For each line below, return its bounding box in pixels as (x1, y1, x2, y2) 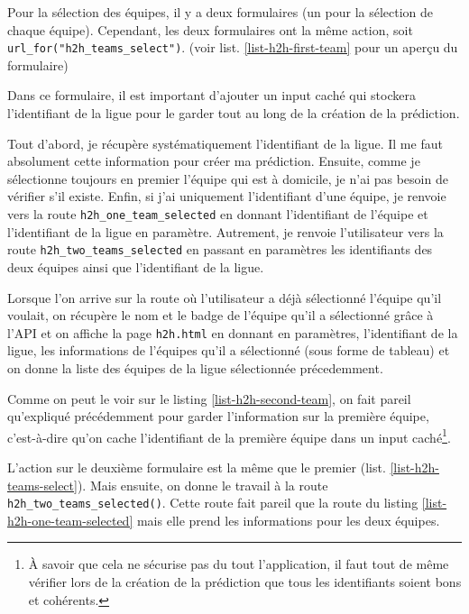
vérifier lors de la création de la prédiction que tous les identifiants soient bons (28, 573, 462, 591)
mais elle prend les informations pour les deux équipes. (136, 510, 440, 529)
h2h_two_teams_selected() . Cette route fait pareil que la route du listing (7, 493, 418, 512)
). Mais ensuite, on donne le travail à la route (77, 475, 328, 494)
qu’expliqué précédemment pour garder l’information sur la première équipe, (7, 407, 429, 426)
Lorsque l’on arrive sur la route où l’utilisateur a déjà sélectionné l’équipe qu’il (7, 288, 442, 307)
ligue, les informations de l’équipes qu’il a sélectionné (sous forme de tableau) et (7, 341, 450, 360)
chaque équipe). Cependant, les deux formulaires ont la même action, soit (7, 20, 413, 39)
